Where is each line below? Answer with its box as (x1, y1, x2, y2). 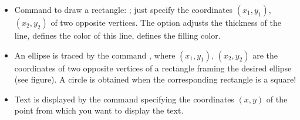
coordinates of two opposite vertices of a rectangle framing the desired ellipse (14, 61, 292, 74)
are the (252, 49, 278, 61)
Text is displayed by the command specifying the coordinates (14, 92, 234, 105)
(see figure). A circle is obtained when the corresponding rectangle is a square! (14, 73, 296, 85)
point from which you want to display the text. (14, 104, 184, 116)
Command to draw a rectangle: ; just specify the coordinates (14, 4, 233, 15)
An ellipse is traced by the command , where (14, 49, 176, 61)
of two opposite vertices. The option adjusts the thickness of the (50, 16, 281, 28)
